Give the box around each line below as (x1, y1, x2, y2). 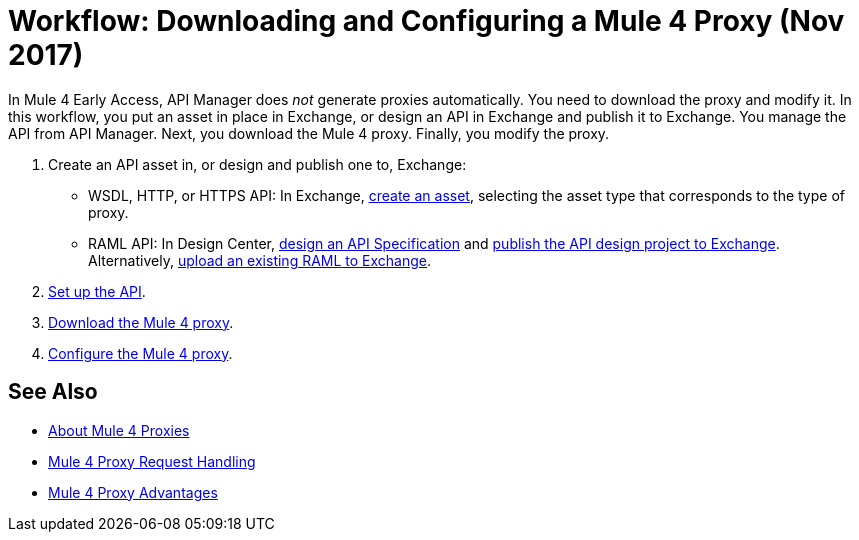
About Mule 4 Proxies (48, 421, 190, 439)
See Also (8, 379, 98, 405)
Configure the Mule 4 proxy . (48, 344, 233, 362)
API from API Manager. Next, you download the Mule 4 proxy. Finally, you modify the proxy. (8, 124, 610, 142)
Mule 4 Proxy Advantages (48, 483, 218, 501)
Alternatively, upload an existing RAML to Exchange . (88, 251, 432, 269)
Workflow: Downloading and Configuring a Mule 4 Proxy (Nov (8, 4, 845, 38)
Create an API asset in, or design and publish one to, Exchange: (48, 155, 467, 173)
